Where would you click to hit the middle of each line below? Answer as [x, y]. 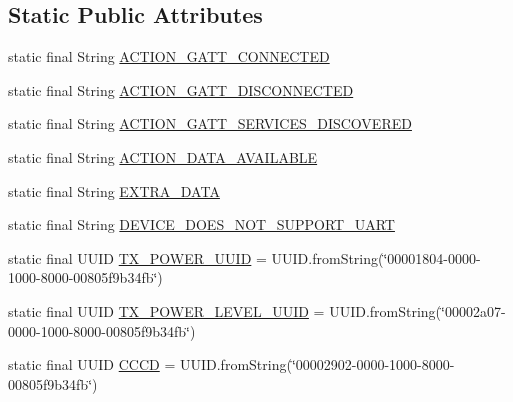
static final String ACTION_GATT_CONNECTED [169, 56]
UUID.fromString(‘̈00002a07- [417, 310]
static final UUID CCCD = [92, 364]
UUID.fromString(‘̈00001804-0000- [376, 257]
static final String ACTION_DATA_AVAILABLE [163, 156]
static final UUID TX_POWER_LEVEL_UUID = [166, 310]
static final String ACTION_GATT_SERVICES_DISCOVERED [210, 123]
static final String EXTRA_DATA [114, 190]
